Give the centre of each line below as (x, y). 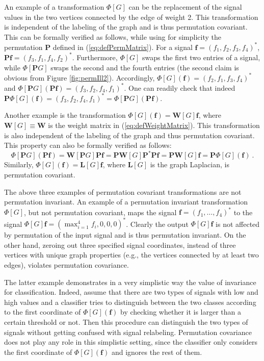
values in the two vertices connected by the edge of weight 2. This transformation (131, 17)
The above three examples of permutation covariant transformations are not (123, 191)
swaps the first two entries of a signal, (201, 57)
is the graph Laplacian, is (190, 164)
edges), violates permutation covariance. (67, 265)
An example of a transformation (54, 7)
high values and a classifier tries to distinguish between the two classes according (130, 302)
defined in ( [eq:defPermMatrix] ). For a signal (123, 47)
